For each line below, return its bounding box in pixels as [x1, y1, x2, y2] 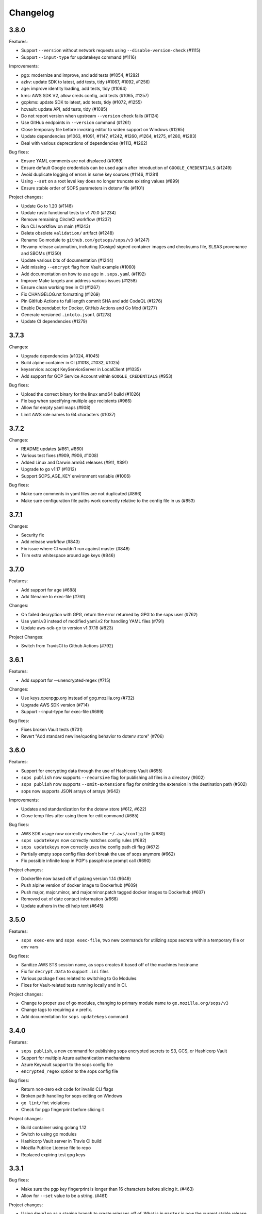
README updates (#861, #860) [21, 446, 83, 452]
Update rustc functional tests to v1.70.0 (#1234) [21, 210, 116, 216]
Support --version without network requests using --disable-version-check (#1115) [21, 48, 201, 53]
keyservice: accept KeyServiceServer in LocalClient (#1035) [21, 367, 141, 372]
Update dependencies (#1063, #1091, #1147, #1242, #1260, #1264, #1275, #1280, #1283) [21, 134, 196, 139]
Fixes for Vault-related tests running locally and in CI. [21, 982, 127, 988]
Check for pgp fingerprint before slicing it [21, 1107, 104, 1113]
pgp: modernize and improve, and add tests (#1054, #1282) [21, 72, 140, 78]
